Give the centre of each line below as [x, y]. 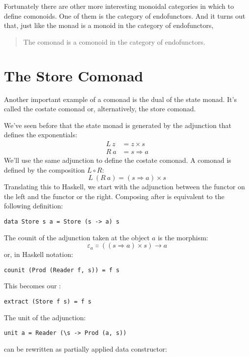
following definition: [34, 206]
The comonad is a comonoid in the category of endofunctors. [114, 41]
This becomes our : [33, 286]
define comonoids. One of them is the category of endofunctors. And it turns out [125, 15]
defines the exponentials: [41, 135]
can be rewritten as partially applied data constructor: [86, 348]
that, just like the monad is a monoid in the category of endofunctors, [109, 25]
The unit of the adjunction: [45, 317]
